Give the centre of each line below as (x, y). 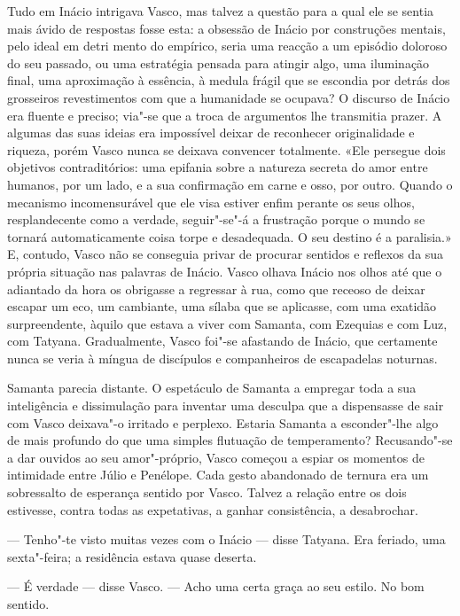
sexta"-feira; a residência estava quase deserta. (132, 556)
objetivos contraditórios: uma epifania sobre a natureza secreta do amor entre (218, 167)
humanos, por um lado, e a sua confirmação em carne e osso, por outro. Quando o (230, 184)
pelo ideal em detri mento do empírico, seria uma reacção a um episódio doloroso (227, 46)
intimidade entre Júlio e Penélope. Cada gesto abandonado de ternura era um (218, 475)
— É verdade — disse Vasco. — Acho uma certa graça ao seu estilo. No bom (216, 586)
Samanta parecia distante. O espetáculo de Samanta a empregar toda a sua (212, 388)
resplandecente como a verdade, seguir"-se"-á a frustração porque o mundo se (216, 219)
